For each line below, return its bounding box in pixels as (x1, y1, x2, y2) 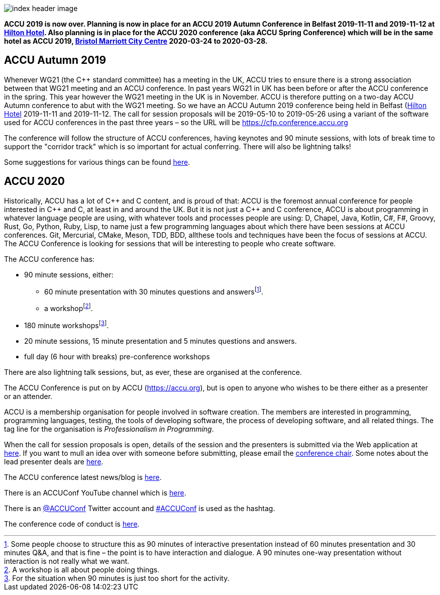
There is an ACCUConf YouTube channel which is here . (4, 488, 186, 497)
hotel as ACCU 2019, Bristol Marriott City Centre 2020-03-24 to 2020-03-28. (4, 37, 268, 45)
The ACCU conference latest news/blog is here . (4, 472, 162, 481)
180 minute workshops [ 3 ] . (24, 320, 109, 330)
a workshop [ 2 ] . (44, 303, 93, 313)
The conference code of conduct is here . (4, 519, 140, 528)
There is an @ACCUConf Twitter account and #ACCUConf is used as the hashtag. (4, 504, 275, 513)
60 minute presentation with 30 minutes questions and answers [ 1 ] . (44, 285, 263, 296)
